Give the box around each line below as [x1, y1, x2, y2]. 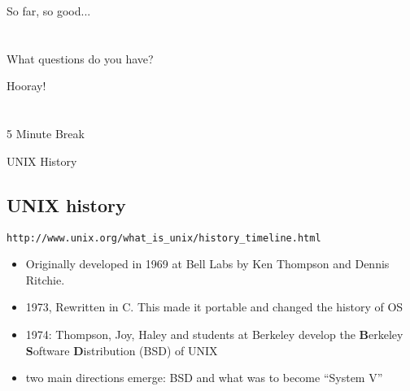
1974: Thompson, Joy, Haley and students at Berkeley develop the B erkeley [25, 325, 403, 342]
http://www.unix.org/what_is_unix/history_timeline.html [7, 232, 321, 244]
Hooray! [7, 77, 46, 94]
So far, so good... [7, 2, 91, 19]
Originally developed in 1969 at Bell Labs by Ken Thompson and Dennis [25, 255, 390, 272]
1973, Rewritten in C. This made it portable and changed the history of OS [25, 298, 403, 315]
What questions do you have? [7, 50, 154, 67]
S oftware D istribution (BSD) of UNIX [25, 341, 218, 358]
